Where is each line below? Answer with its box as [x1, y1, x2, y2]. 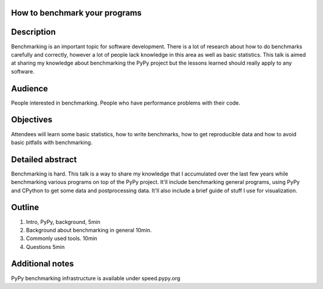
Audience [11, 84, 48, 94]
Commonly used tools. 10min [26, 235, 97, 242]
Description [11, 27, 56, 37]
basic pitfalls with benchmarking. [11, 139, 93, 146]
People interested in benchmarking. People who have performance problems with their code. [11, 99, 240, 106]
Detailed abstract [11, 154, 77, 164]
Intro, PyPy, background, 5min [26, 218, 101, 225]
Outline [11, 202, 39, 213]
